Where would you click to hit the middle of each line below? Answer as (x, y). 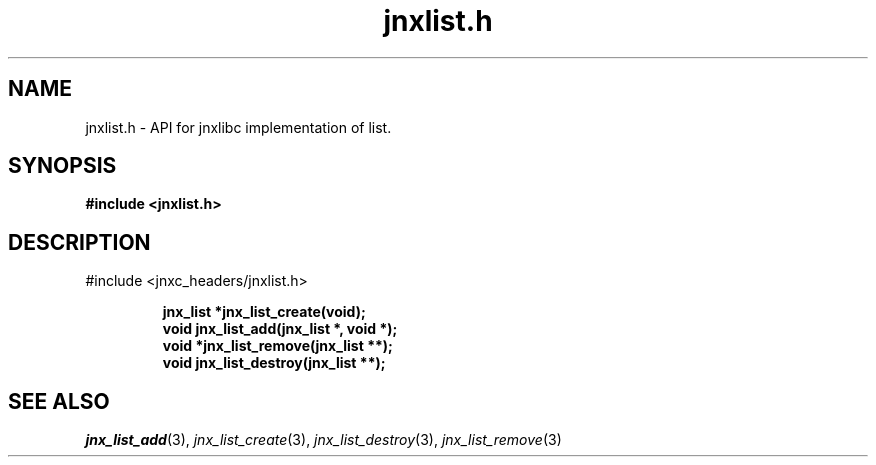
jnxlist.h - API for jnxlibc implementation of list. (238, 127)
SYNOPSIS (62, 166)
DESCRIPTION (79, 242)
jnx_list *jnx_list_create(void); (264, 312)
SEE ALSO (59, 401)
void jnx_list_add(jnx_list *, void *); (280, 329)
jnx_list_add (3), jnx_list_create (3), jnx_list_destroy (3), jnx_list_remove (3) (323, 440)
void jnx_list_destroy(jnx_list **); (274, 363)
